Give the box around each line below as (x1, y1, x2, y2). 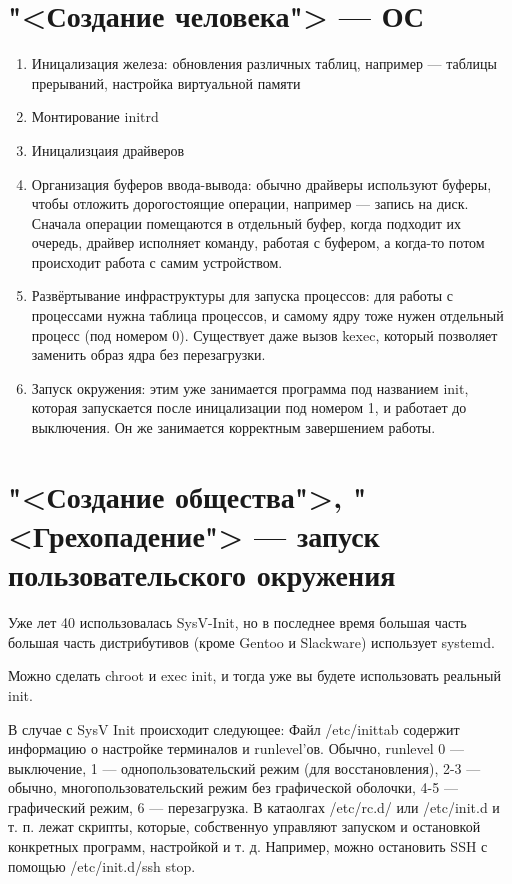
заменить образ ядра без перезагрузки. (31, 344, 266, 365)
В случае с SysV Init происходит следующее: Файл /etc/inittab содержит (8, 718, 460, 739)
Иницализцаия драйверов (31, 139, 185, 160)
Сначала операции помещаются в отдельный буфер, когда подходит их (31, 212, 461, 233)
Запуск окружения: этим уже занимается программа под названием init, (31, 377, 469, 398)
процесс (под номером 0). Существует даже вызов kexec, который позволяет (31, 324, 498, 345)
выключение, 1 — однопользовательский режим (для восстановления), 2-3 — (8, 757, 481, 778)
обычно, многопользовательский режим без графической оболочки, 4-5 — (8, 777, 458, 798)
